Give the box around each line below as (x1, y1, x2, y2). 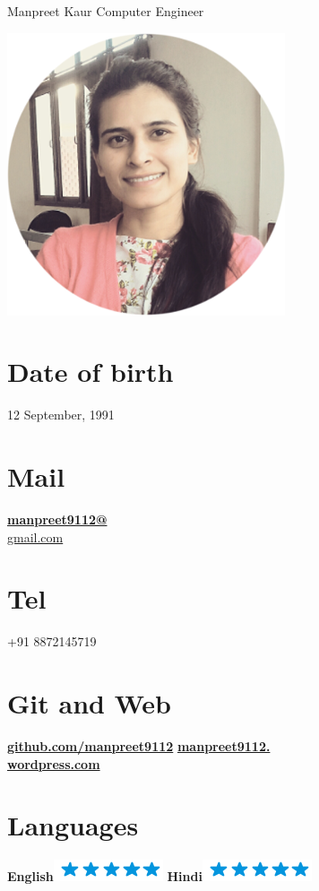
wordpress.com (7, 754, 100, 773)
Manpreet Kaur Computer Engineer (7, 2, 204, 20)
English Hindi (7, 867, 203, 886)
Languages (7, 807, 139, 843)
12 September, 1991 (7, 405, 115, 424)
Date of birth (7, 353, 174, 390)
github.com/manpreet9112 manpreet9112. (7, 737, 271, 756)
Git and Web (7, 685, 171, 722)
